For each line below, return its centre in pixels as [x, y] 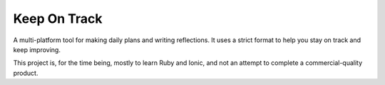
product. [26, 73]
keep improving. [37, 49]
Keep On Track [58, 19]
